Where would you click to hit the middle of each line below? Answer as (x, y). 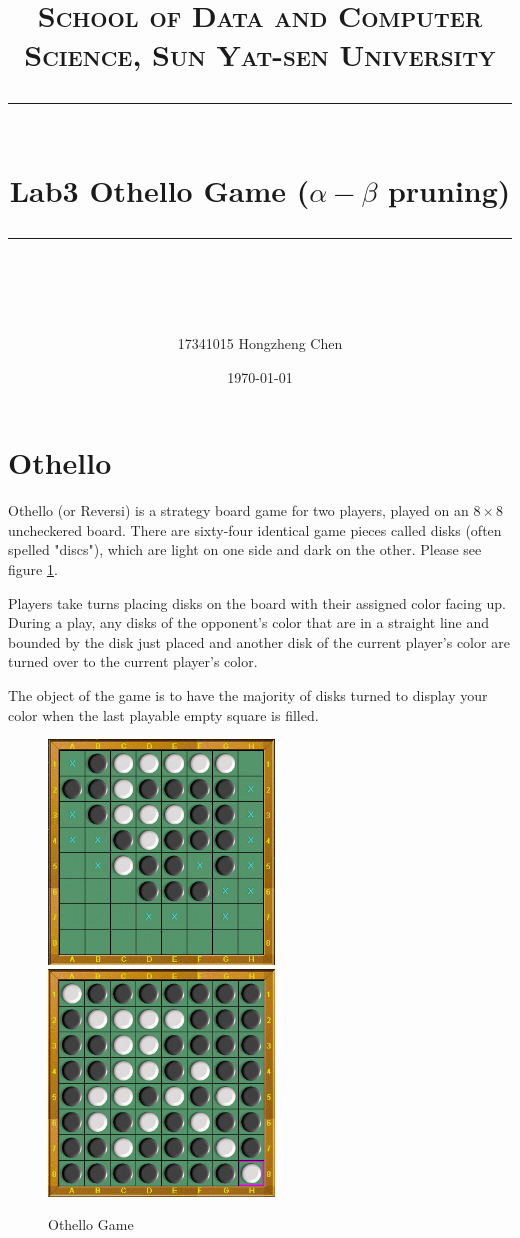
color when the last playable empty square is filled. (163, 714)
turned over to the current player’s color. (133, 661)
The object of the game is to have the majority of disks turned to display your (248, 695)
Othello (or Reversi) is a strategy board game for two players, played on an (238, 510)
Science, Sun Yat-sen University (260, 54)
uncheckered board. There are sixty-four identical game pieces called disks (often (255, 529)
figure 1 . (33, 569)
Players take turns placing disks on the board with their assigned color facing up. (257, 602)
